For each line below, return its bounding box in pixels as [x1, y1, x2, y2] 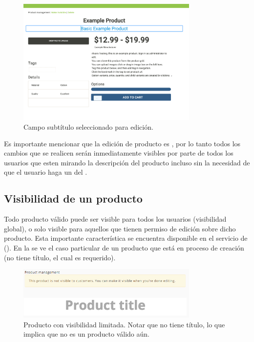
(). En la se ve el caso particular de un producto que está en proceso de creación [4, 243, 244, 253]
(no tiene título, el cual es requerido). [4, 252, 116, 262]
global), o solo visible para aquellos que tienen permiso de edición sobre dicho [4, 223, 236, 233]
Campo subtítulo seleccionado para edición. [23, 122, 153, 132]
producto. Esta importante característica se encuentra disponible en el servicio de [4, 233, 248, 243]
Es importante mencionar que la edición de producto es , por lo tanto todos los [4, 138, 241, 148]
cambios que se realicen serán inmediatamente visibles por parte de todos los [4, 148, 233, 158]
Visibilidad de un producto [4, 191, 143, 206]
